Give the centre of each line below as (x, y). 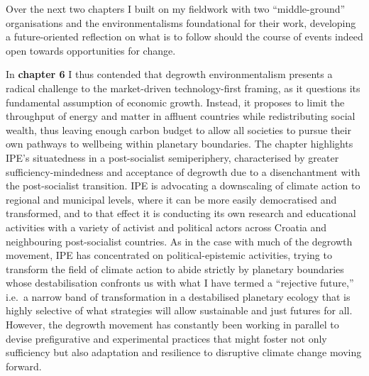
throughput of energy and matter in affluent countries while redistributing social (181, 116)
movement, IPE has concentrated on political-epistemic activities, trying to (169, 255)
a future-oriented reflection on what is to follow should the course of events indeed (184, 37)
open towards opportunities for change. (91, 50)
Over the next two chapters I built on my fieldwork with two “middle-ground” (176, 9)
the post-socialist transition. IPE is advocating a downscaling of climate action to (183, 186)
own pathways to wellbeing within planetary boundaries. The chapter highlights (180, 144)
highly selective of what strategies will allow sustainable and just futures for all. (179, 310)
